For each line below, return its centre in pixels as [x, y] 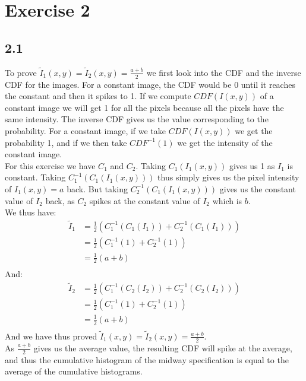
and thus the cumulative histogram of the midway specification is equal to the [147, 359]
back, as [60, 200]
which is [227, 200]
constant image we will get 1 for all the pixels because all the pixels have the [144, 107]
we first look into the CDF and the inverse [224, 72]
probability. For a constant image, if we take [86, 131]
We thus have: [31, 212]
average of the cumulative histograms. [74, 371]
